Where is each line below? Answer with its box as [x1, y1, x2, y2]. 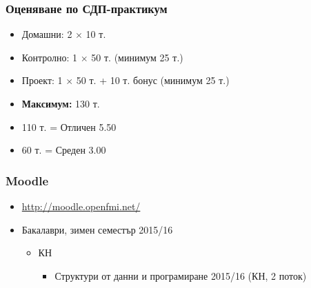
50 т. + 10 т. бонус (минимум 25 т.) [76, 73, 230, 88]
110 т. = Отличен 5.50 [21, 119, 117, 134]
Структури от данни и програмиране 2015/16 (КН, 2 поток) [54, 268, 307, 282]
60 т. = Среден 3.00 [21, 143, 106, 157]
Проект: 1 [21, 73, 63, 88]
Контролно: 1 [21, 50, 78, 64]
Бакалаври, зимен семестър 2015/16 [21, 222, 173, 236]
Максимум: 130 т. [21, 96, 100, 110]
